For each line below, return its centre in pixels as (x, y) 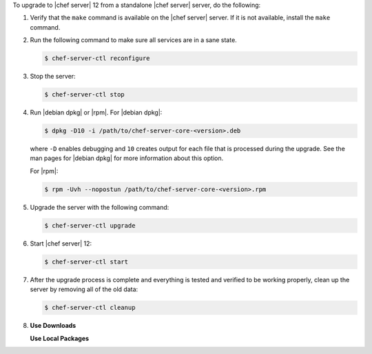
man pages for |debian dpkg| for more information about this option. (127, 158)
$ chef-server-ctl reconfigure (97, 58)
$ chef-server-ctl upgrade (90, 225)
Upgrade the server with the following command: (100, 207)
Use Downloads (53, 326)
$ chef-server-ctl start (86, 262)
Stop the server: (53, 77)
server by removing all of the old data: (84, 289)
